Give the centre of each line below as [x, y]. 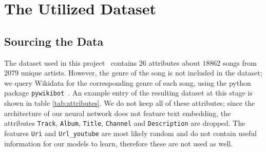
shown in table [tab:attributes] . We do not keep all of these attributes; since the [130, 103]
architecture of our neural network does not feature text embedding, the [118, 113]
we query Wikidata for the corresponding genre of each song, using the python [128, 82]
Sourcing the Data [54, 41]
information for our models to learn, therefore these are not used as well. [119, 143]
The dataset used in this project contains [71, 62]
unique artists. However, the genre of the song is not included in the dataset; [141, 73]
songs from [240, 62]
